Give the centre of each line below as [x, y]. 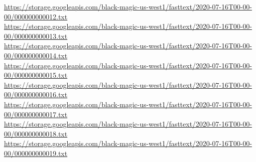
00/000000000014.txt [36, 55]
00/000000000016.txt [36, 94]
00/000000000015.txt [36, 75]
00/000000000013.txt [36, 36]
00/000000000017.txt [36, 114]
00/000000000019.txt [36, 153]
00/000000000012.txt [36, 16]
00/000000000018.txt [36, 133]
